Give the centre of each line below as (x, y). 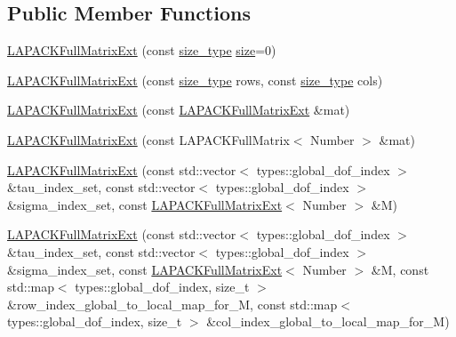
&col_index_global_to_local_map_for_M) (328, 321)
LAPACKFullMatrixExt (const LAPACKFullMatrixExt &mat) (179, 110)
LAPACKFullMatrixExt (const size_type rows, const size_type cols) (195, 80)
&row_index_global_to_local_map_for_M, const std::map (172, 304)
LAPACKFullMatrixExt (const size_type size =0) (142, 50)
